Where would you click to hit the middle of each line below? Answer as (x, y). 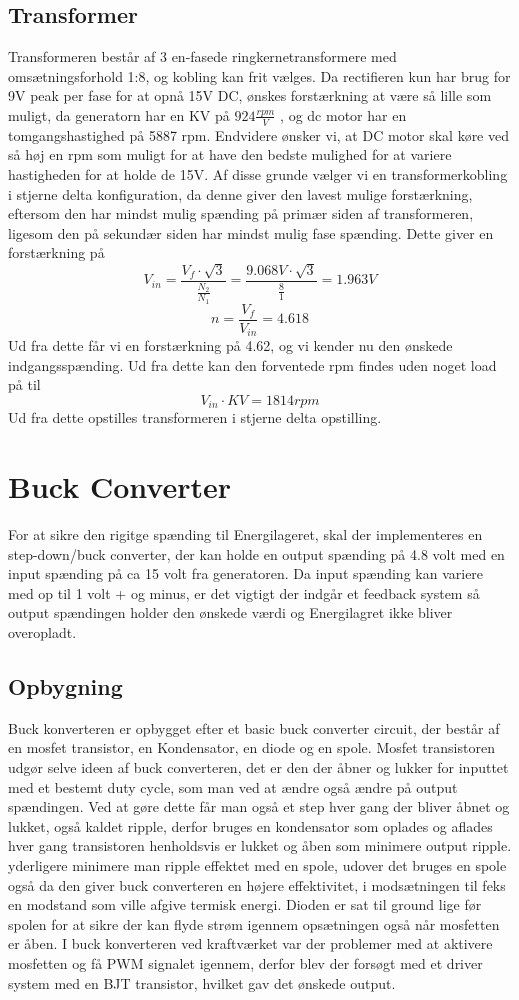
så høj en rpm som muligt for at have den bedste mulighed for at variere (230, 154)
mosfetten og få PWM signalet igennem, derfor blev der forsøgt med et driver (245, 962)
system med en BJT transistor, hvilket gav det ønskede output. (202, 982)
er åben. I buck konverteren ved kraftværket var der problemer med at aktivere (250, 943)
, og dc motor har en (343, 114)
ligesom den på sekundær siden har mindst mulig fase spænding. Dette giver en (251, 232)
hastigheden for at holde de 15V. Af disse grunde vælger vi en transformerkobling (258, 174)
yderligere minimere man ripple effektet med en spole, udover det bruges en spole (257, 865)
